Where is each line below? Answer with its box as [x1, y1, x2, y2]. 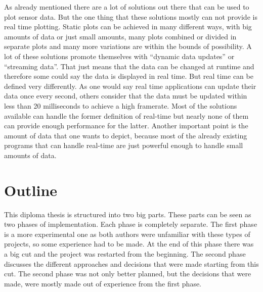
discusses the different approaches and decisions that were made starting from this [4, 258, 259, 269]
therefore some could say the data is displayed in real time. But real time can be [4, 71, 253, 81]
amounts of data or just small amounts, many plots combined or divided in [4, 31, 237, 41]
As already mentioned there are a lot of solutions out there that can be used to [4, 2, 249, 12]
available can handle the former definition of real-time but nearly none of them [4, 110, 249, 121]
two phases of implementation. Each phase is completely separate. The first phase [4, 219, 257, 229]
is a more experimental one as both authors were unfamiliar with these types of [4, 228, 250, 239]
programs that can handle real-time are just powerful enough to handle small [4, 140, 243, 151]
